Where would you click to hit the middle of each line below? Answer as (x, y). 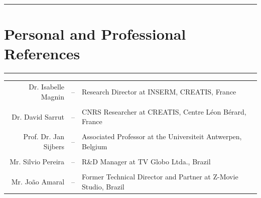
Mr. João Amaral (38, 182)
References (42, 54)
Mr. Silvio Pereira (37, 162)
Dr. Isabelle (47, 87)
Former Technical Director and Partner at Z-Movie (160, 177)
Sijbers (54, 146)
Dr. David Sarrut (38, 116)
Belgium (95, 146)
